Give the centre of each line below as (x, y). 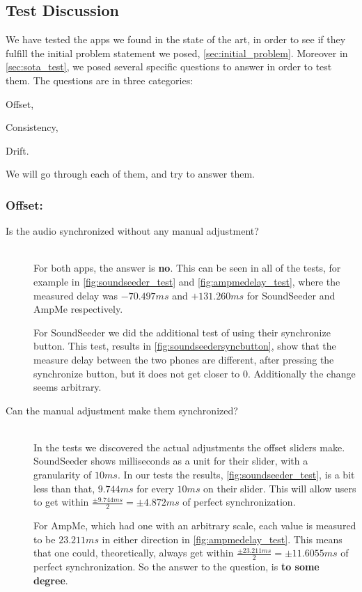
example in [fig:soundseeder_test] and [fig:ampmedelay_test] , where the (187, 281)
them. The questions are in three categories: (100, 80)
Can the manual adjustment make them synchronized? (122, 410)
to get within (61, 502)
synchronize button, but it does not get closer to (137, 373)
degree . (51, 580)
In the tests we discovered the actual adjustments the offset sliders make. (189, 447)
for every (155, 488)
